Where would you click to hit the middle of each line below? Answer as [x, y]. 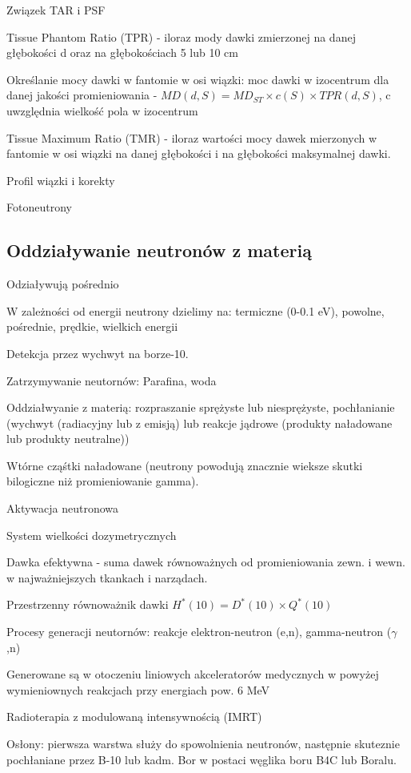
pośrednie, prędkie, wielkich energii [92, 326]
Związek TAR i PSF [56, 10]
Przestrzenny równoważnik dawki [88, 604]
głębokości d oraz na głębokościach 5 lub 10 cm [122, 52]
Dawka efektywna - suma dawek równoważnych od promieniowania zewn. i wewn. [206, 562]
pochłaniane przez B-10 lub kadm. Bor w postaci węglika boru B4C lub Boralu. [202, 759]
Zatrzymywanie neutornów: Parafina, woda [112, 380]
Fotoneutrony [39, 207]
